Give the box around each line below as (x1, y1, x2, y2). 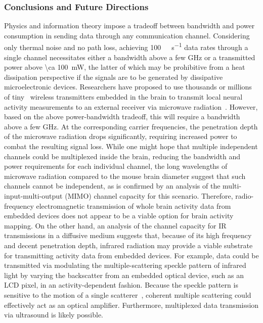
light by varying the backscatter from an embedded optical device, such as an (4, 269, 244, 280)
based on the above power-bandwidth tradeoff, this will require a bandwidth (4, 111, 240, 122)
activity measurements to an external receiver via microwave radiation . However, (4, 101, 258, 112)
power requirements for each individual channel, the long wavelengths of (4, 161, 228, 171)
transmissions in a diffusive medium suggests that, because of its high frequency (4, 230, 252, 241)
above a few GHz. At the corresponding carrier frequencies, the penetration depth (4, 121, 258, 131)
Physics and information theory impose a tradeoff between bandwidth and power (4, 20, 255, 31)
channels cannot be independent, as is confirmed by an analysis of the (4, 180, 221, 191)
